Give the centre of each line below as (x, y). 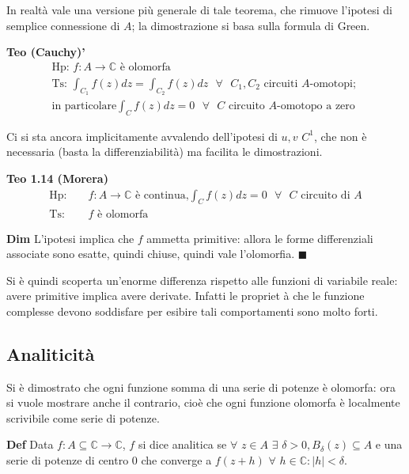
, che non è (340, 136)
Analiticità (51, 353)
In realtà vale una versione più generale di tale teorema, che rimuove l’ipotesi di (199, 9)
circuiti (281, 83)
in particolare (84, 106)
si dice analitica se (182, 444)
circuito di (326, 195)
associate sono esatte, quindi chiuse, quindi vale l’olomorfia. (151, 254)
